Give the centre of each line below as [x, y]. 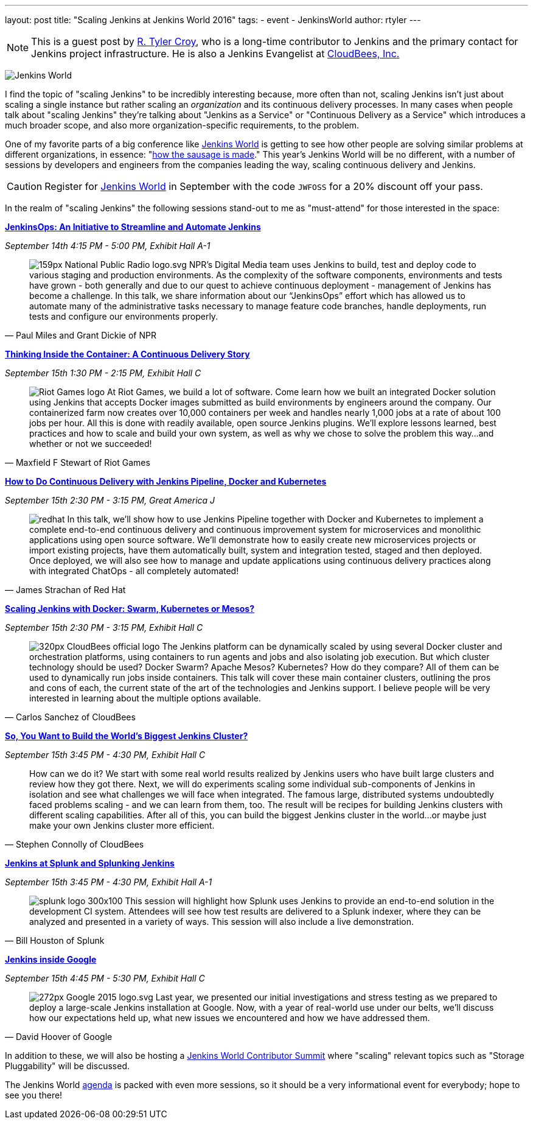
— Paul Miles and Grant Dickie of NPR [81, 335]
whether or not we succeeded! [91, 444]
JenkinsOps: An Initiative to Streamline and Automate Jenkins [133, 227]
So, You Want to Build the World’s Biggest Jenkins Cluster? [127, 736]
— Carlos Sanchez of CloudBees [70, 717]
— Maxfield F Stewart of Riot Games [78, 462]
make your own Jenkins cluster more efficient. [122, 825]
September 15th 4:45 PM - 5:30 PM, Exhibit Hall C [105, 978]
